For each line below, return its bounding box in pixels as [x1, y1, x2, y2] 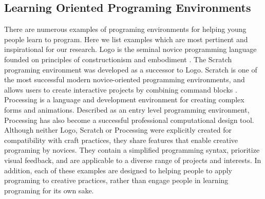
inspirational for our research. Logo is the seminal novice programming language [4, 44, 257, 55]
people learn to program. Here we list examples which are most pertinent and [4, 33, 248, 44]
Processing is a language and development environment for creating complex [4, 94, 244, 105]
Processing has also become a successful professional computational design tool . [4, 114, 254, 125]
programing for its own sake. [4, 185, 94, 195]
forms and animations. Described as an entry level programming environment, [4, 104, 250, 115]
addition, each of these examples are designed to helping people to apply [4, 165, 232, 175]
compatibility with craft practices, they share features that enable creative [4, 134, 238, 145]
